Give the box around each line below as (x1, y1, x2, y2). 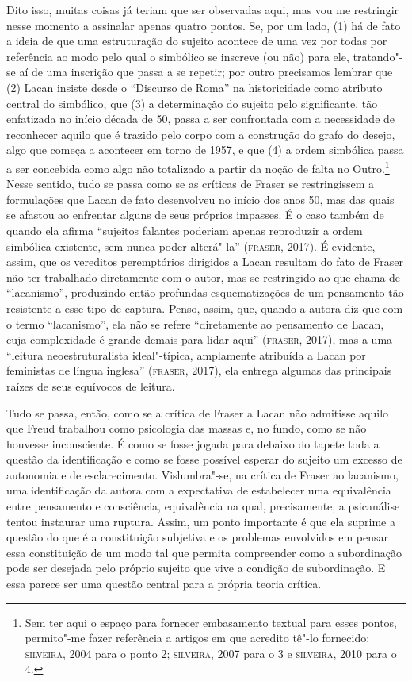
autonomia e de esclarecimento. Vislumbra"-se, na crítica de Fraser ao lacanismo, (6, 466, 399, 483)
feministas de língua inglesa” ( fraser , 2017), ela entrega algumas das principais (6, 362, 392, 379)
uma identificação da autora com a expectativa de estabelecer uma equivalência (6, 482, 391, 498)
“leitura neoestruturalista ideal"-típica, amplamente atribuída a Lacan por (6, 346, 366, 363)
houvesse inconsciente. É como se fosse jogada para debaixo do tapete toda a (6, 435, 380, 452)
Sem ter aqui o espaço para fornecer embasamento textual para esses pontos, (25, 614, 398, 630)
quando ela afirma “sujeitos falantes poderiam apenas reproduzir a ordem (6, 221, 363, 238)
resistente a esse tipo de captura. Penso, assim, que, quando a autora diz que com (6, 299, 403, 316)
